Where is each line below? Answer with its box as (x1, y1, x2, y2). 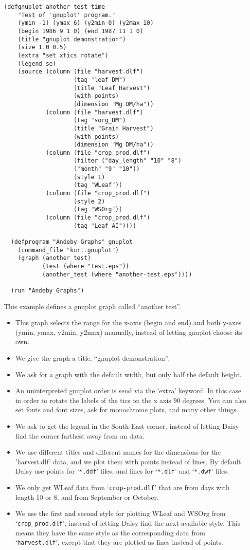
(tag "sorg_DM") (73, 117, 126, 124)
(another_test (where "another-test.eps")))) (42, 271, 192, 278)
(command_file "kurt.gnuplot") (18, 246, 119, 254)
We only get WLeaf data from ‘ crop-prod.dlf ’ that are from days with (15, 482, 230, 492)
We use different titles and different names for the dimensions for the (15, 447, 221, 457)
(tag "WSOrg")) (73, 206, 123, 213)
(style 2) (73, 198, 105, 205)
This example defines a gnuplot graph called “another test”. (4, 301, 181, 311)
